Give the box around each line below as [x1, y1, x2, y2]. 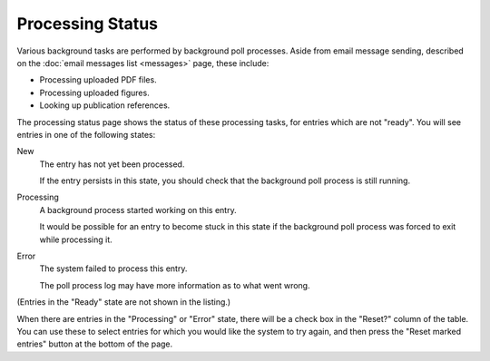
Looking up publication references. [39, 100, 171, 111]
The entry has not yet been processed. [39, 159, 185, 170]
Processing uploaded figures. [39, 87, 150, 98]
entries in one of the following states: [16, 129, 156, 140]
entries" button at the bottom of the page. [16, 338, 173, 349]
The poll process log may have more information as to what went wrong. [39, 279, 310, 290]
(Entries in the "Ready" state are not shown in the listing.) [16, 297, 231, 307]
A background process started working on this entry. [39, 204, 237, 215]
